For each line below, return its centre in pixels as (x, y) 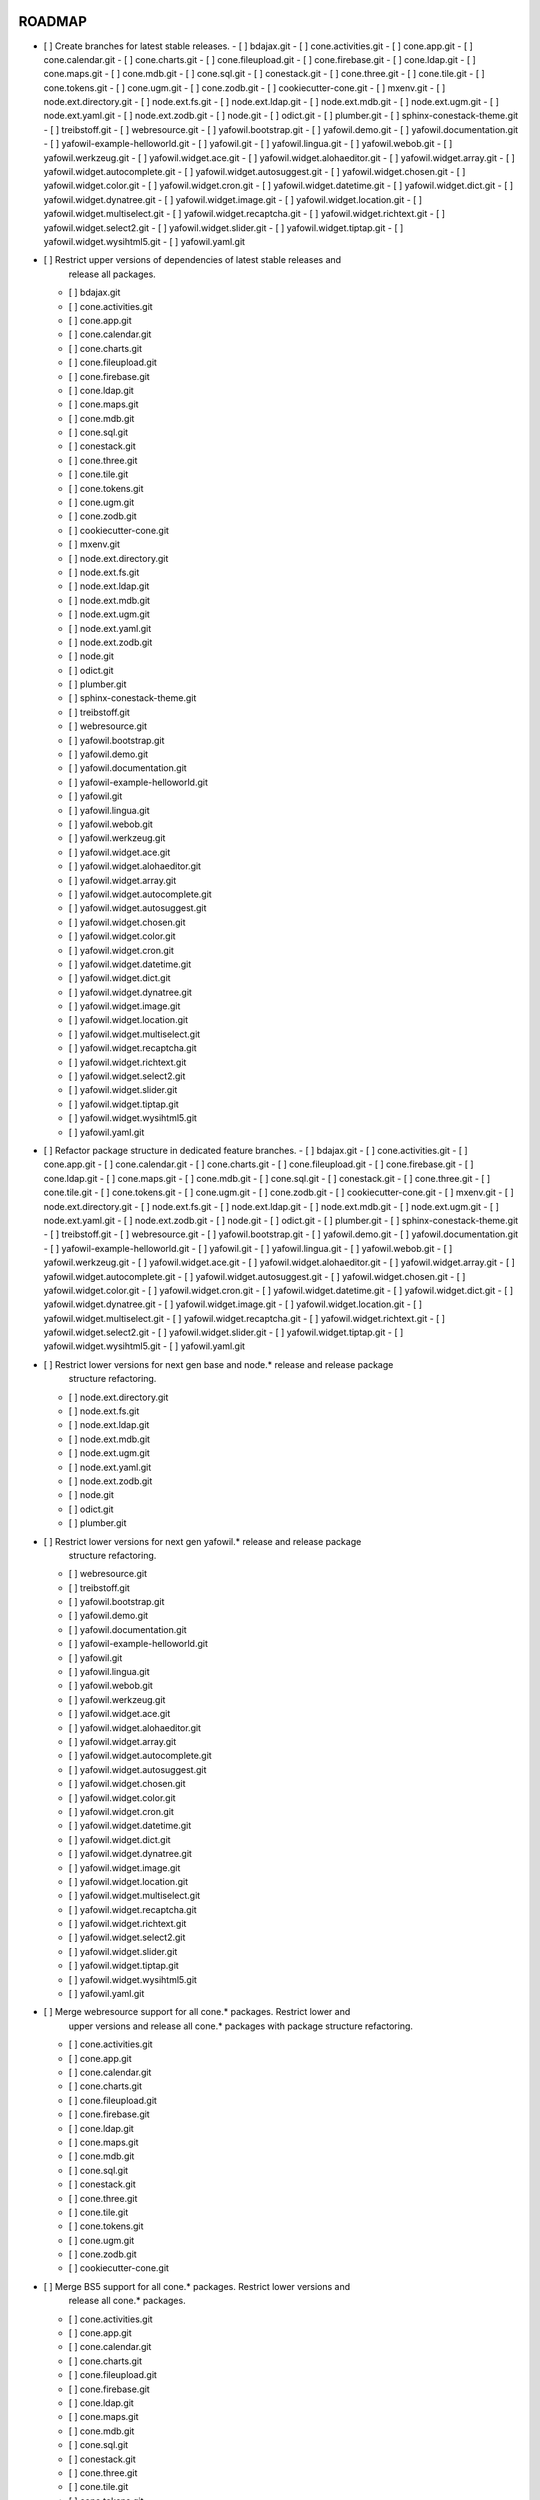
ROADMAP (52, 21)
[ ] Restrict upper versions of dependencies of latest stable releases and (192, 260)
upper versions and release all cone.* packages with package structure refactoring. (241, 2026)
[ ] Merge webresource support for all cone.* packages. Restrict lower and (197, 2012)
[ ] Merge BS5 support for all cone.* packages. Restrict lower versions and (197, 2286)
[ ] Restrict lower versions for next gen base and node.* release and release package (218, 1364)
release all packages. (112, 274)
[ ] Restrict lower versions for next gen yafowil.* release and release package (202, 1541)
